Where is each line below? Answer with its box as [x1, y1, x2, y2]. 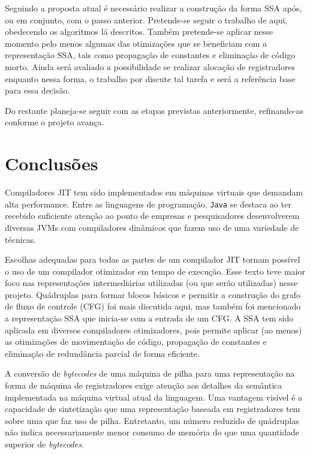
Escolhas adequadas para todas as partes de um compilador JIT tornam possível [5, 253, 300, 266]
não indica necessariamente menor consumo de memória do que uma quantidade [5, 426, 300, 438]
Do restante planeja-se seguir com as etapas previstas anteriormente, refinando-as [5, 104, 303, 116]
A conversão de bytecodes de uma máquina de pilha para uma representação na [5, 367, 295, 380]
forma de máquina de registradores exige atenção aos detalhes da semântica [5, 379, 282, 392]
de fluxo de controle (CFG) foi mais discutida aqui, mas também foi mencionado [5, 300, 301, 312]
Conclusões [5, 151, 98, 176]
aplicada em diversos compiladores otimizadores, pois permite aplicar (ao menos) [5, 323, 302, 336]
